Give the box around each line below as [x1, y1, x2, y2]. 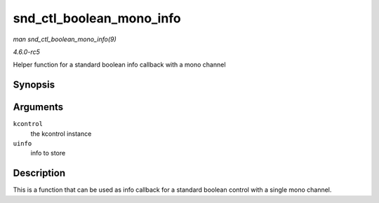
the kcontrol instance [30, 129, 92, 138]
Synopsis [13, 79, 55, 91]
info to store [30, 149, 66, 157]
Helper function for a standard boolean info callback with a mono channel [13, 60, 226, 69]
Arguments [13, 101, 64, 113]
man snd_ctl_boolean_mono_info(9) [13, 35, 117, 43]
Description [13, 167, 66, 179]
